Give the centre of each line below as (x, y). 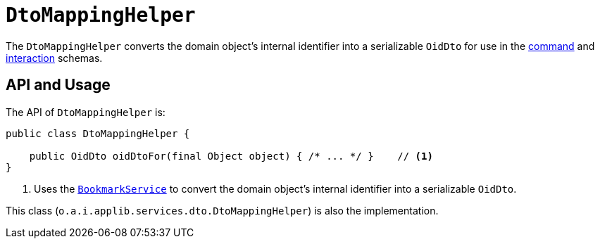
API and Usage (58, 85)
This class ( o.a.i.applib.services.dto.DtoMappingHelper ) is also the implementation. (222, 210)
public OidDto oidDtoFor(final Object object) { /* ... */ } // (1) (231, 156)
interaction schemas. (54, 58)
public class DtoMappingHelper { (98, 133)
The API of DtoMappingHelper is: (86, 112)
